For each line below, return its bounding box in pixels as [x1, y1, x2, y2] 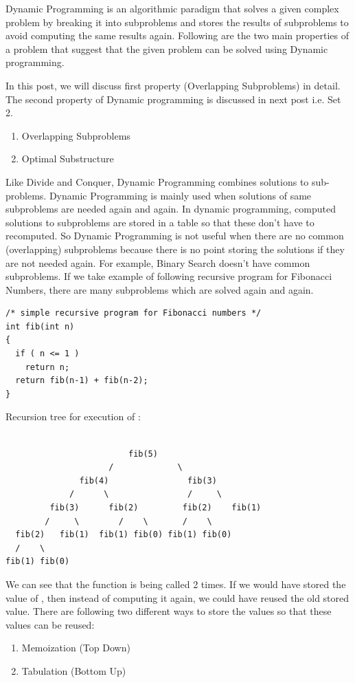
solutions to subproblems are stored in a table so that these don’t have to [5, 215, 314, 229]
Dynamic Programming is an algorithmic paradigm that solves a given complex [5, 1, 339, 15]
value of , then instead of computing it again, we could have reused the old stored [5, 590, 350, 605]
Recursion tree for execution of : [5, 409, 141, 424]
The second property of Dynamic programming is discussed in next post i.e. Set [5, 91, 341, 106]
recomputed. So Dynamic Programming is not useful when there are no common [5, 228, 344, 243]
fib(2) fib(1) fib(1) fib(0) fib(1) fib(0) [15, 530, 232, 540]
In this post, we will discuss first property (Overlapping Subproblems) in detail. [5, 78, 341, 92]
